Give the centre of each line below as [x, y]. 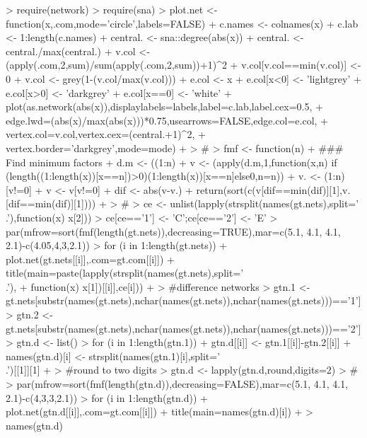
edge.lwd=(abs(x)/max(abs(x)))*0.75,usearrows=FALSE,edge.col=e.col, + [167, 120]
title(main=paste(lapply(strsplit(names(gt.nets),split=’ [125, 273]
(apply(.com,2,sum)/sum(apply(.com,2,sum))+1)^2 [116, 65]
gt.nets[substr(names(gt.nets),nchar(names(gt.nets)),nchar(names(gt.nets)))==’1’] [183, 300]
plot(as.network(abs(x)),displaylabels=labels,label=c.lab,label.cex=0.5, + [164, 106]
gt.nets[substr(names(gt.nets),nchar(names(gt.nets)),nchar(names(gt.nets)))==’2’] [183, 328]
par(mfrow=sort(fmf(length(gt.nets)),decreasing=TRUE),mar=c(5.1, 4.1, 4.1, [173, 231]
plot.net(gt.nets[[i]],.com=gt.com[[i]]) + [90, 259]
